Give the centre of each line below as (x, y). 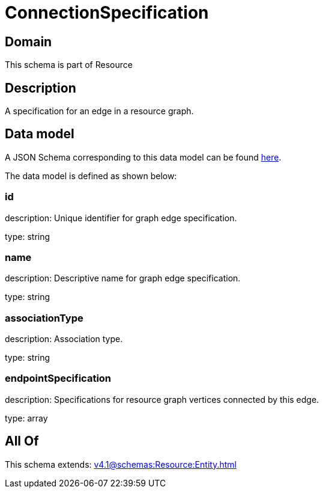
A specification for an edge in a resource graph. (99, 111)
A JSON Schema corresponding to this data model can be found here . (143, 157)
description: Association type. (64, 339)
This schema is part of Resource (69, 65)
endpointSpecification (58, 378)
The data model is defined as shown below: (91, 176)
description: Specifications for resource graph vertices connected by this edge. (162, 399)
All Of (22, 441)
